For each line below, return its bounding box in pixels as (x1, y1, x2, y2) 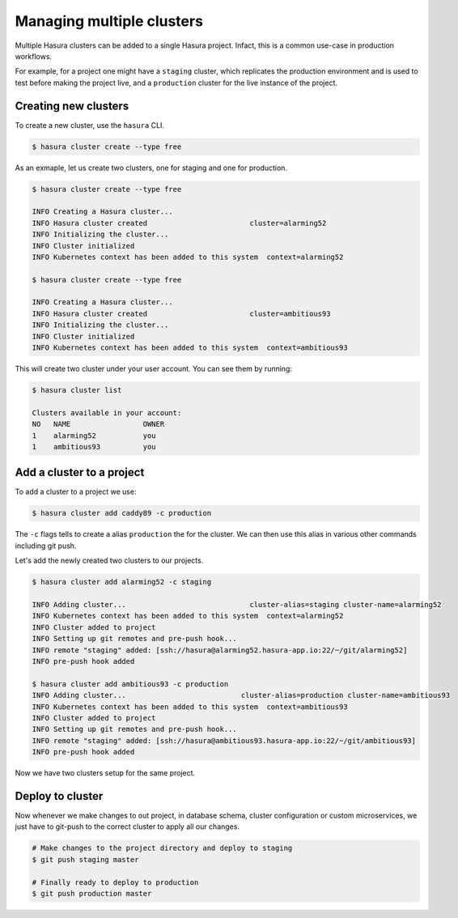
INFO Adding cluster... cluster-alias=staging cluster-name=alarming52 (32, 600, 442, 609)
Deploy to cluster (15, 789, 104, 803)
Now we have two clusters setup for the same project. (15, 768, 196, 778)
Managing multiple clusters (15, 12, 204, 30)
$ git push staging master (32, 855, 139, 864)
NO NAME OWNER (32, 419, 165, 429)
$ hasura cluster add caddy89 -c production (32, 508, 212, 518)
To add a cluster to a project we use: (15, 487, 137, 497)
